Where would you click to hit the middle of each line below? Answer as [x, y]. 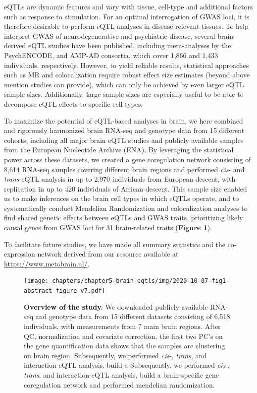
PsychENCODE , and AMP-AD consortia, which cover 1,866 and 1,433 [111, 55]
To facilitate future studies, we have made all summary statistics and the [115, 244]
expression [20, 254]
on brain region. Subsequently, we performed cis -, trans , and [115, 355]
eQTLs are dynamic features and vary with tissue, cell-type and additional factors [128, 6]
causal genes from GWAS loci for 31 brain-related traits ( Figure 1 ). [108, 228]
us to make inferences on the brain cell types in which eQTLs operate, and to [122, 198]
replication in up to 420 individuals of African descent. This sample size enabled [126, 188]
